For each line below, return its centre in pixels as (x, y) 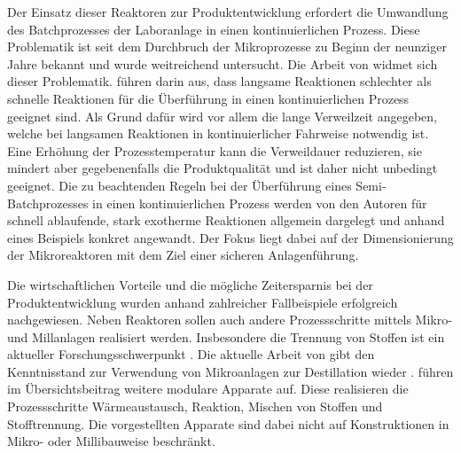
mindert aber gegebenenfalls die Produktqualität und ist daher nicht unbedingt (223, 168)
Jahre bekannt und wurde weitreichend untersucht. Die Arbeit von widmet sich (223, 63)
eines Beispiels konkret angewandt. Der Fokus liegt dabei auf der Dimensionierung (230, 237)
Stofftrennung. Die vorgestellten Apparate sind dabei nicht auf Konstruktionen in (228, 423)
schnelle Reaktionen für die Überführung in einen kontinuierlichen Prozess (208, 98)
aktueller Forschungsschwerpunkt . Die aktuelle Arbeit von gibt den (191, 354)
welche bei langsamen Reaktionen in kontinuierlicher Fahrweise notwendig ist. (218, 133)
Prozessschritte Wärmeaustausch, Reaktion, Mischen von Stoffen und (195, 406)
